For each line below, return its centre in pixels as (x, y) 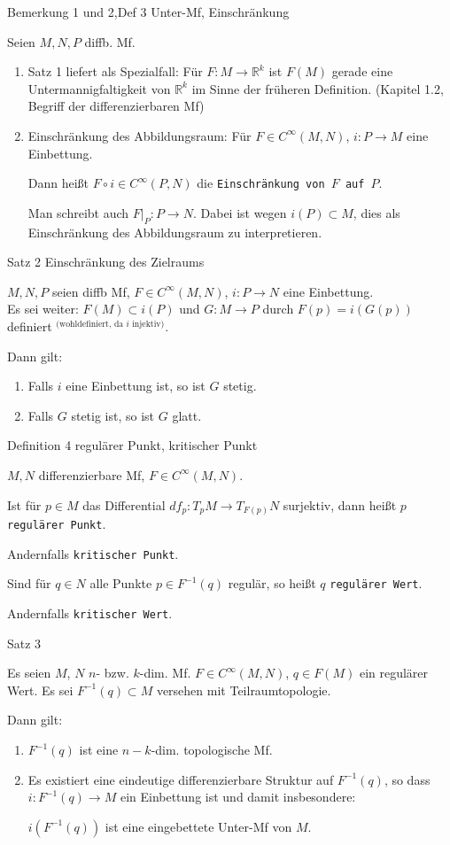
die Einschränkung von (261, 183)
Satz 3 (24, 643)
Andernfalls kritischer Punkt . (93, 553)
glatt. (187, 415)
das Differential (124, 504)
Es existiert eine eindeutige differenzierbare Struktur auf (181, 779)
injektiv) (148, 324)
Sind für (29, 583)
